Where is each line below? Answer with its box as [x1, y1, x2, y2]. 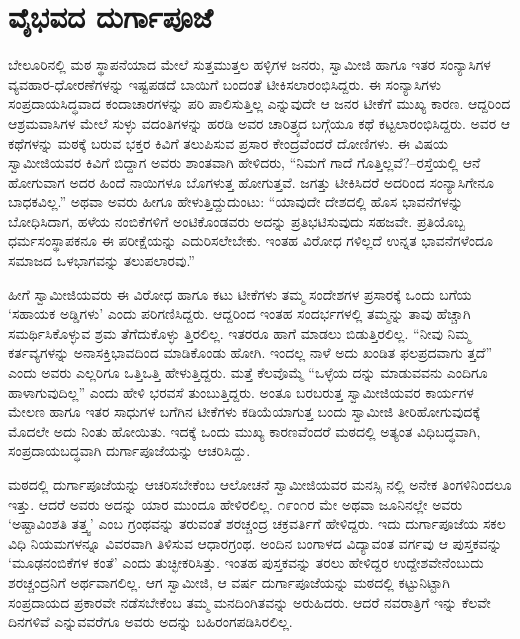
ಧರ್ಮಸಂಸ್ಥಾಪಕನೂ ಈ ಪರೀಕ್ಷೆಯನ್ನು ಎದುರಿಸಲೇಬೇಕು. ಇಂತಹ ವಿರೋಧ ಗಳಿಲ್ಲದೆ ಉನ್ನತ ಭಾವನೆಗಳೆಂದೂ [8, 230, 494, 251]
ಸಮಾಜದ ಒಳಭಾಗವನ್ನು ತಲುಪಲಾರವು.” [8, 250, 195, 271]
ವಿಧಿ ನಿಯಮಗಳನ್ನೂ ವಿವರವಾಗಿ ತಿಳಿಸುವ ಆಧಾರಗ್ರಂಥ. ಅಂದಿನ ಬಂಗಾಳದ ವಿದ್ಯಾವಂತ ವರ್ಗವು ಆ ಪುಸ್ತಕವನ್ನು [8, 532, 502, 553]
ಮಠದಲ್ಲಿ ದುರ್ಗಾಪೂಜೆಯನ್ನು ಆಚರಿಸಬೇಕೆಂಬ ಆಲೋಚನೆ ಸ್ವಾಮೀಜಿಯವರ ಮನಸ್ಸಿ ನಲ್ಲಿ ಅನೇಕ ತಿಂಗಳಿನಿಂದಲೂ [8, 474, 512, 494]
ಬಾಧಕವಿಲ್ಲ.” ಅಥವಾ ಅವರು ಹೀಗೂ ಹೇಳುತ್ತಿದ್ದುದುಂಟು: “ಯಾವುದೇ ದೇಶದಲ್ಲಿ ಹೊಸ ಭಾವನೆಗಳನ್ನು [8, 191, 464, 212]
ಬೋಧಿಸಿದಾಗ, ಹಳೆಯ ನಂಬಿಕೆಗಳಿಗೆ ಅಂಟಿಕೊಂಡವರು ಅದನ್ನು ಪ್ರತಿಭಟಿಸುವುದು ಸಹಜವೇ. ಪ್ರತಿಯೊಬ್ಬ [8, 210, 466, 231]
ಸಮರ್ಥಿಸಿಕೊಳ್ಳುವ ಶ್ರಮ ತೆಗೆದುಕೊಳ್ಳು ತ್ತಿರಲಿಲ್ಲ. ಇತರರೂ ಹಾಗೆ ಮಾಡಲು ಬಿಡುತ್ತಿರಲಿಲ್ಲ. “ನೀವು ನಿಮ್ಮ [8, 322, 471, 343]
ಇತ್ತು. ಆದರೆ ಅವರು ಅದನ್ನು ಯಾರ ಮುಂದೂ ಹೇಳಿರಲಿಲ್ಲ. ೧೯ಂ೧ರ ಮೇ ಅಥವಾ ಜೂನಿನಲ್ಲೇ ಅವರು [8, 493, 463, 514]
